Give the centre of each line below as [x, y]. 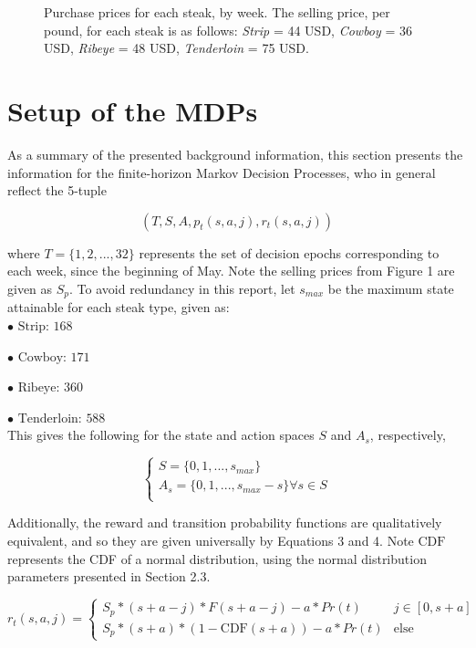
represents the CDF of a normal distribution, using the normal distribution [217, 558]
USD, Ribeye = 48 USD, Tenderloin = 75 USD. [176, 48]
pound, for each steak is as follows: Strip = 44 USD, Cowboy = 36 [228, 30]
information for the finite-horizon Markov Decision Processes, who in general [222, 172]
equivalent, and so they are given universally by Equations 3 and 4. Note [211, 541]
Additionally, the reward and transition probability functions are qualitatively [225, 523]
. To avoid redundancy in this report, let [182, 288]
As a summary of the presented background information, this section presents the [235, 154]
